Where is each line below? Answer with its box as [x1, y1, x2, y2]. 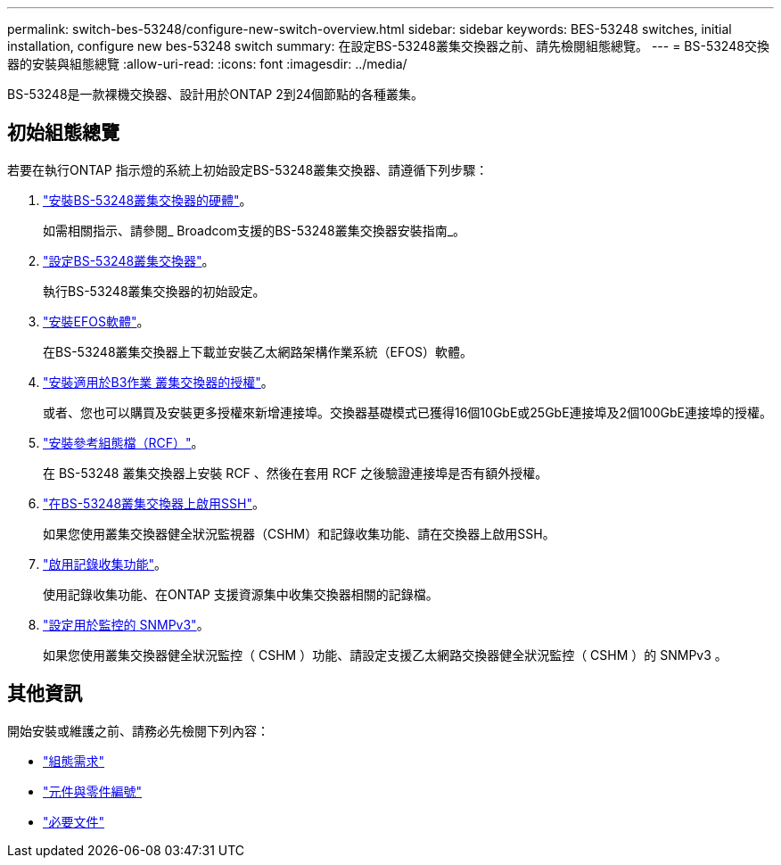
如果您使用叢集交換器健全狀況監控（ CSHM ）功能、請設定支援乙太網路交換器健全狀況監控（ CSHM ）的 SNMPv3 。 [43, 647, 728, 663]
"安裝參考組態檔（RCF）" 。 [43, 434, 204, 450]
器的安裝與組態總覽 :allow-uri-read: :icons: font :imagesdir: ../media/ [7, 56, 407, 71]
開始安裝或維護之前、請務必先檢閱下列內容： [7, 722, 269, 738]
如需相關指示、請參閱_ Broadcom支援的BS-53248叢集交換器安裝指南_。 [43, 222, 466, 238]
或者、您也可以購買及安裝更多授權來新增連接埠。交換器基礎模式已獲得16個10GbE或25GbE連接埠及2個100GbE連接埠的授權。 [43, 404, 772, 420]
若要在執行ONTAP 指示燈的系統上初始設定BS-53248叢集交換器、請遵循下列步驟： [7, 161, 489, 177]
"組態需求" [43, 753, 105, 769]
